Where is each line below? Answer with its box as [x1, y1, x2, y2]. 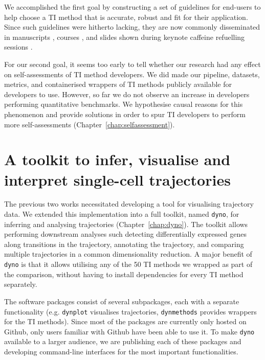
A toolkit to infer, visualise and [4, 149, 231, 170]
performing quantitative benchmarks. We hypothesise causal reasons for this [4, 99, 243, 109]
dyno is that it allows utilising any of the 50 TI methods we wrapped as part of [4, 259, 253, 269]
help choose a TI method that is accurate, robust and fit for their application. [4, 11, 248, 22]
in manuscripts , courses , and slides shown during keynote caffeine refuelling [4, 31, 245, 42]
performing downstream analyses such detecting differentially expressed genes [4, 229, 247, 239]
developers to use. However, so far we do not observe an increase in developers [4, 88, 250, 99]
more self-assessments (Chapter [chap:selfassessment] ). [4, 119, 175, 129]
